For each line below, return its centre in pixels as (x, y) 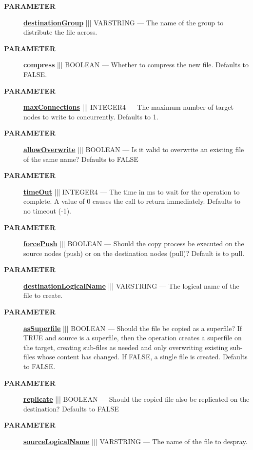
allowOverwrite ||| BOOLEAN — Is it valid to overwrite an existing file (134, 149)
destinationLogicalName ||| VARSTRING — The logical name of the (131, 285)
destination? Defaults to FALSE (71, 408)
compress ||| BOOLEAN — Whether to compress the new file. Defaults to (136, 65)
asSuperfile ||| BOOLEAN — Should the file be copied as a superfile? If (133, 328)
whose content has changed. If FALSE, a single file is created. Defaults (142, 357)
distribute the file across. (60, 32)
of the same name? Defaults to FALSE (81, 159)
